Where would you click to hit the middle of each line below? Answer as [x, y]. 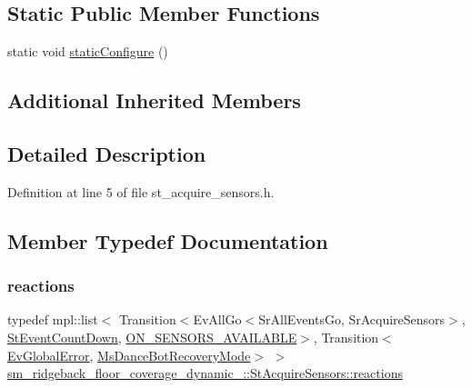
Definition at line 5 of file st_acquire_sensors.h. [141, 191]
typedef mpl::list [53, 319]
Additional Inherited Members [154, 100]
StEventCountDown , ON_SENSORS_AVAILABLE [152, 337]
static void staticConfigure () [88, 51]
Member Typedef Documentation [168, 240]
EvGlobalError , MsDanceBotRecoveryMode [129, 355]
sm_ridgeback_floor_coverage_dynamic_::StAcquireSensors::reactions [205, 373]
